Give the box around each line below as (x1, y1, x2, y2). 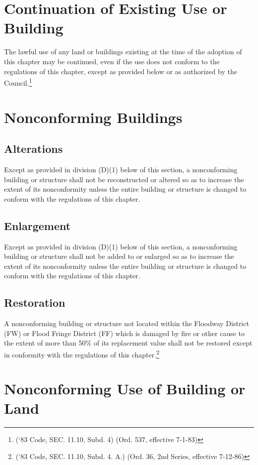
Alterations (4, 141, 63, 156)
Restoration (4, 295, 65, 310)
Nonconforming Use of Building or (4, 378, 246, 399)
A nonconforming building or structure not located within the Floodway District (4, 318, 249, 329)
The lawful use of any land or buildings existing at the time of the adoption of (4, 46, 242, 57)
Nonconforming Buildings (4, 107, 183, 127)
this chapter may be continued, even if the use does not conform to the (4, 56, 220, 66)
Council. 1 (4, 76, 32, 88)
